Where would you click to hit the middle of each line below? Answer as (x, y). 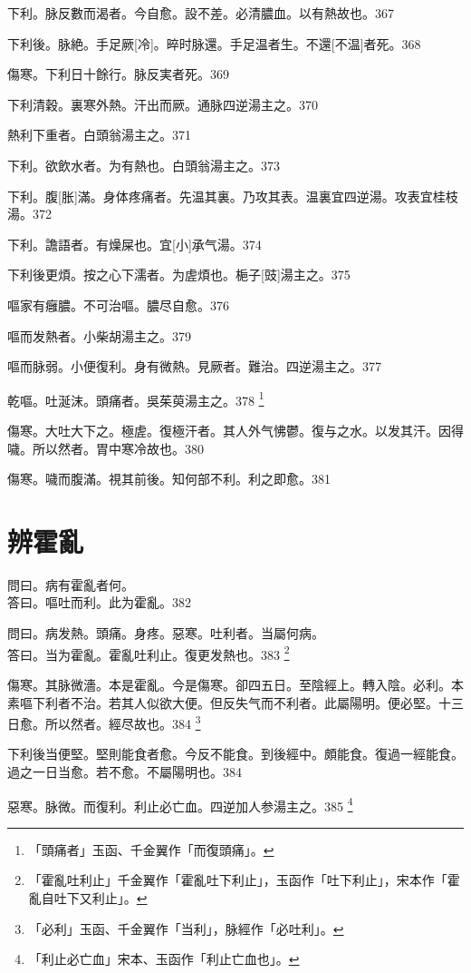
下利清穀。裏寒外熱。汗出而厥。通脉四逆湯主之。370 (163, 104)
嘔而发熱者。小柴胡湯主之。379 (99, 335)
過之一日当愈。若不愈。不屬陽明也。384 (125, 771)
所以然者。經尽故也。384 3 (123, 722)
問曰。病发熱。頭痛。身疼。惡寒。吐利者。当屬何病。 (166, 633)
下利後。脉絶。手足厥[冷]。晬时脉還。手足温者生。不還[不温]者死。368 (214, 43)
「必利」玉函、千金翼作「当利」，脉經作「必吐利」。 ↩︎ (186, 928)
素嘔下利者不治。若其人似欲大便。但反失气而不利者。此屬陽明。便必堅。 (223, 702)
